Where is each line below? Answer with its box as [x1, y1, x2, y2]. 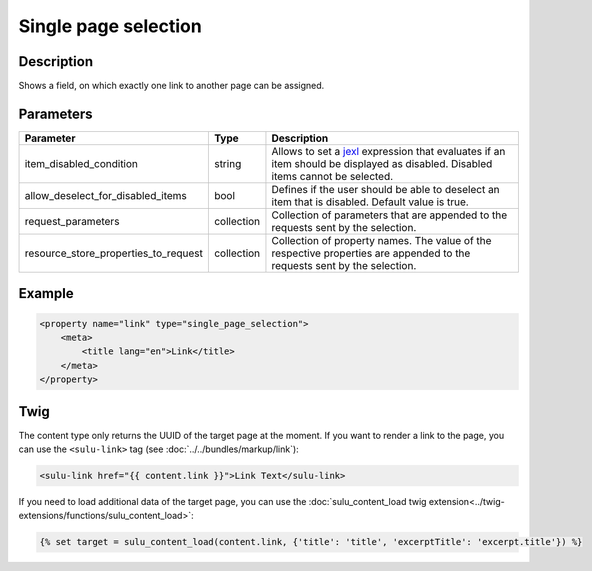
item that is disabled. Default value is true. [271, 195, 469, 209]
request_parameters [24, 214, 120, 228]
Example [18, 285, 74, 302]
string [213, 156, 242, 170]
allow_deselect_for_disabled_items [24, 188, 187, 202]
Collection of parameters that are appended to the [271, 208, 508, 222]
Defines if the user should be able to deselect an [271, 182, 500, 196]
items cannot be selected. [271, 169, 394, 183]
